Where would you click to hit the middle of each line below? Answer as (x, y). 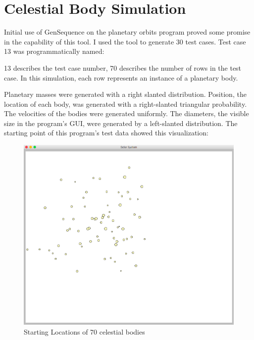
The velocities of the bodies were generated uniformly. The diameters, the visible (127, 113)
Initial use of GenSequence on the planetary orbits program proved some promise (127, 32)
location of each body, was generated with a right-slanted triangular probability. (126, 104)
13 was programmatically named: (54, 51)
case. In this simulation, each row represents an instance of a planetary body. (121, 77)
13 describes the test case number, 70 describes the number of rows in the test (123, 67)
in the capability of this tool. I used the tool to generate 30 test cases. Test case (125, 41)
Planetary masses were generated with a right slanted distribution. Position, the (125, 94)
